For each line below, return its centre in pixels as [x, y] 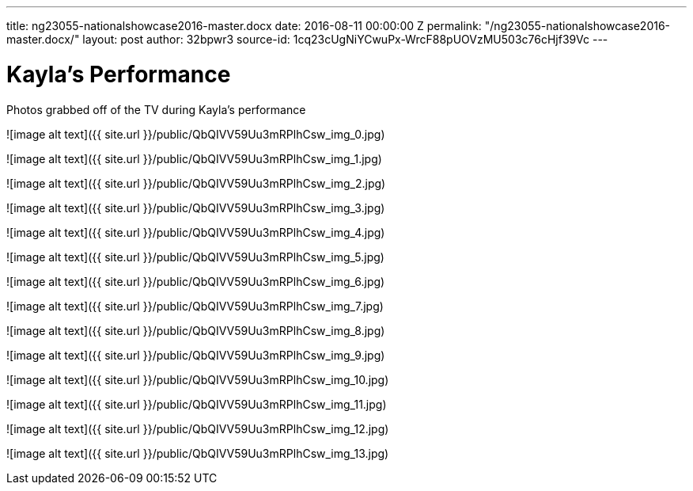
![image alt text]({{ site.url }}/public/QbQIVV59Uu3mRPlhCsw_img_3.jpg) [196, 207]
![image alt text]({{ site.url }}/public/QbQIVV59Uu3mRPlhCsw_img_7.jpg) [195, 306]
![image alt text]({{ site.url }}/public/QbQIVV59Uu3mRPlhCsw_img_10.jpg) [198, 379]
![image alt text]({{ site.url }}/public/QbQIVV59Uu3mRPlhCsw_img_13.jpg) [198, 453]
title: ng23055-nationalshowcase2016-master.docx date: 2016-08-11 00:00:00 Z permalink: [244, 26]
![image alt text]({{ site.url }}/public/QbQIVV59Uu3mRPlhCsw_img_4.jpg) [196, 232]
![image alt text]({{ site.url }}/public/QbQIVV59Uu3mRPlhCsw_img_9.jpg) [196, 355]
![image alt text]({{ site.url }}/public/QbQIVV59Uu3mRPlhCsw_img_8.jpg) [196, 330]
